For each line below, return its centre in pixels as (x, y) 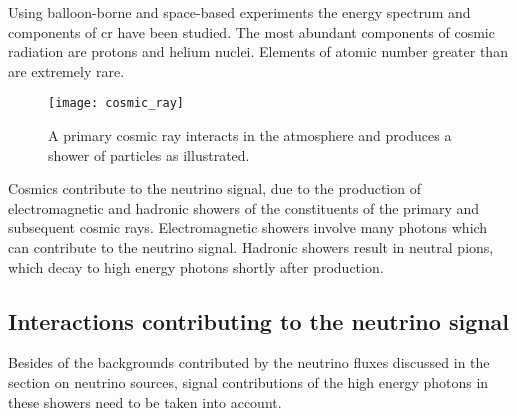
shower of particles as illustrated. (149, 154)
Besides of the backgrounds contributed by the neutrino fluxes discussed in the (249, 362)
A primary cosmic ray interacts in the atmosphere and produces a (250, 135)
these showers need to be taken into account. (145, 401)
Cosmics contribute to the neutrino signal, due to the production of (214, 188)
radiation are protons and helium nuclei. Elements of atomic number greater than (258, 51)
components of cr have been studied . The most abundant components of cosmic (251, 31)
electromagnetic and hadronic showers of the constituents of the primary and (244, 207)
